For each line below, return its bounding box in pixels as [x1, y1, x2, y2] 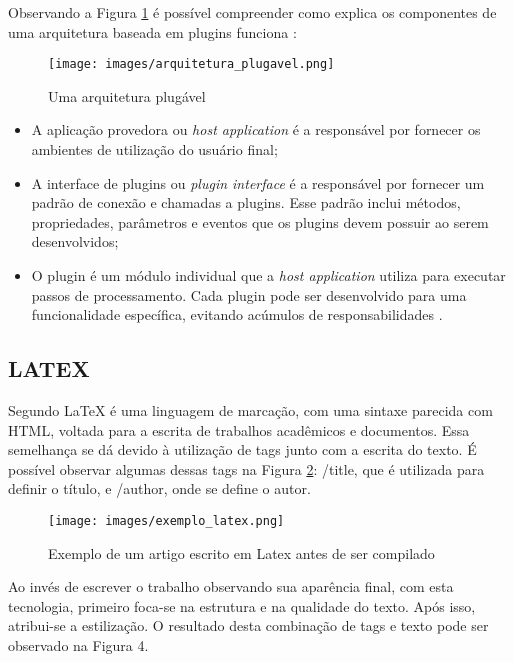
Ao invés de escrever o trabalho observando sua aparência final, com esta [8, 576, 454, 597]
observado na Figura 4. [8, 634, 149, 655]
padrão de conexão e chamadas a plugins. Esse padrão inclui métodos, [31, 192, 461, 213]
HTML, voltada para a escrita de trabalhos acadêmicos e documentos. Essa [8, 419, 470, 440]
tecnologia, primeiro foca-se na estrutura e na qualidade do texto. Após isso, [8, 595, 476, 616]
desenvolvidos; [31, 231, 119, 252]
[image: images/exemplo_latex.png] [48, 513, 285, 528]
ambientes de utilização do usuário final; [31, 139, 278, 160]
